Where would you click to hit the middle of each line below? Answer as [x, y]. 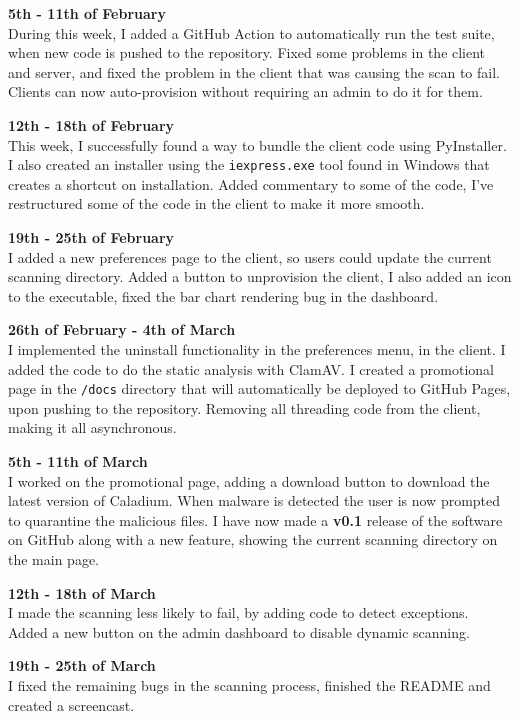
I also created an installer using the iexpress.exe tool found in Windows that [249, 164]
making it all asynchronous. [92, 427]
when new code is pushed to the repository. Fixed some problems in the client [247, 52]
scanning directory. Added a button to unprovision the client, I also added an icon [260, 276]
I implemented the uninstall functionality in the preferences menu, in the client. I [257, 348]
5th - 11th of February [87, 13]
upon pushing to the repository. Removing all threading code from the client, [244, 407]
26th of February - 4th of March [122, 329]
